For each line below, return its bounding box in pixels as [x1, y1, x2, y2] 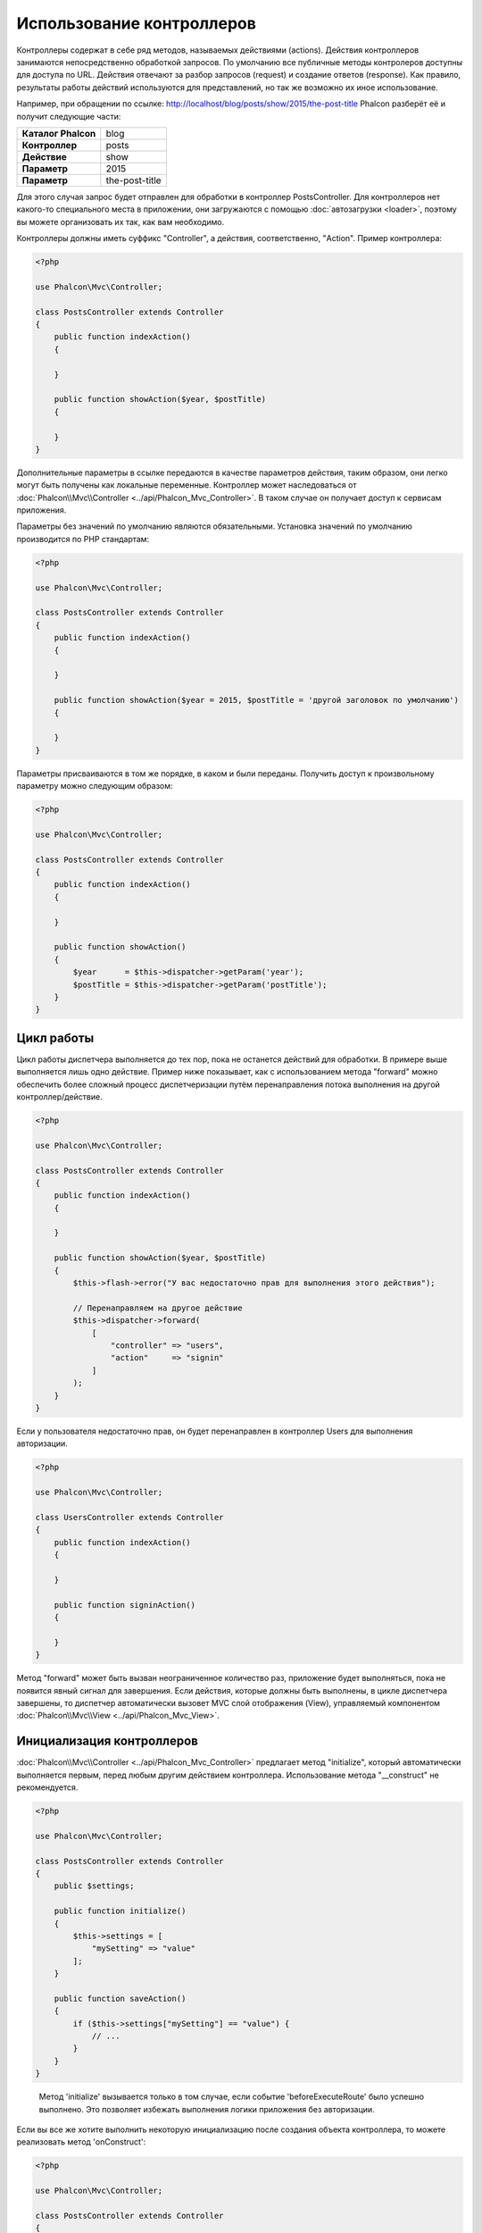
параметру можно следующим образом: [16, 781, 173, 791]
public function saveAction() [54, 1993, 187, 2003]
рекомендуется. [16, 1782, 79, 1793]
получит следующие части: [16, 111, 121, 121]
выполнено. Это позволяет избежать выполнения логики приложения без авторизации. [38, 2103, 375, 2114]
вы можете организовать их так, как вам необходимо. [16, 216, 225, 227]
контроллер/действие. [16, 1091, 103, 1102]
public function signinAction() [54, 1600, 196, 1610]
